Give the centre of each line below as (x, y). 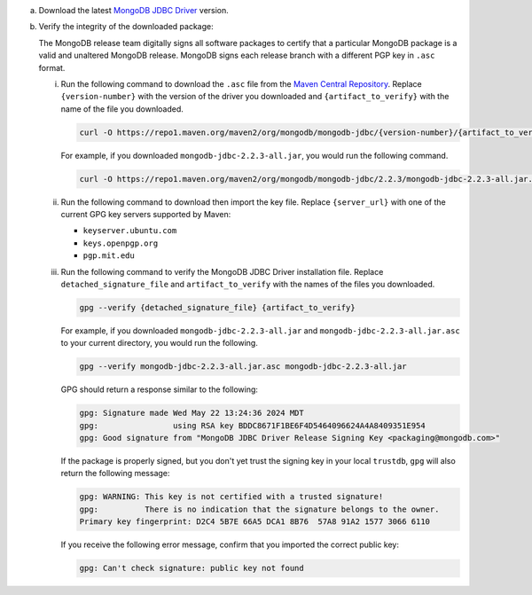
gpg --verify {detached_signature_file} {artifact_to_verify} (217, 307)
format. (52, 67)
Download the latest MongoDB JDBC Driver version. (134, 10)
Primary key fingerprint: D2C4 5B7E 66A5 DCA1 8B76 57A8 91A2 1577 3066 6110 (254, 522)
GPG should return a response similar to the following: (160, 389)
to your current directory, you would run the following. (160, 343)
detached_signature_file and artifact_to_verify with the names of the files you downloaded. (248, 285)
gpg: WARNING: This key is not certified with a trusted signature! (231, 497)
